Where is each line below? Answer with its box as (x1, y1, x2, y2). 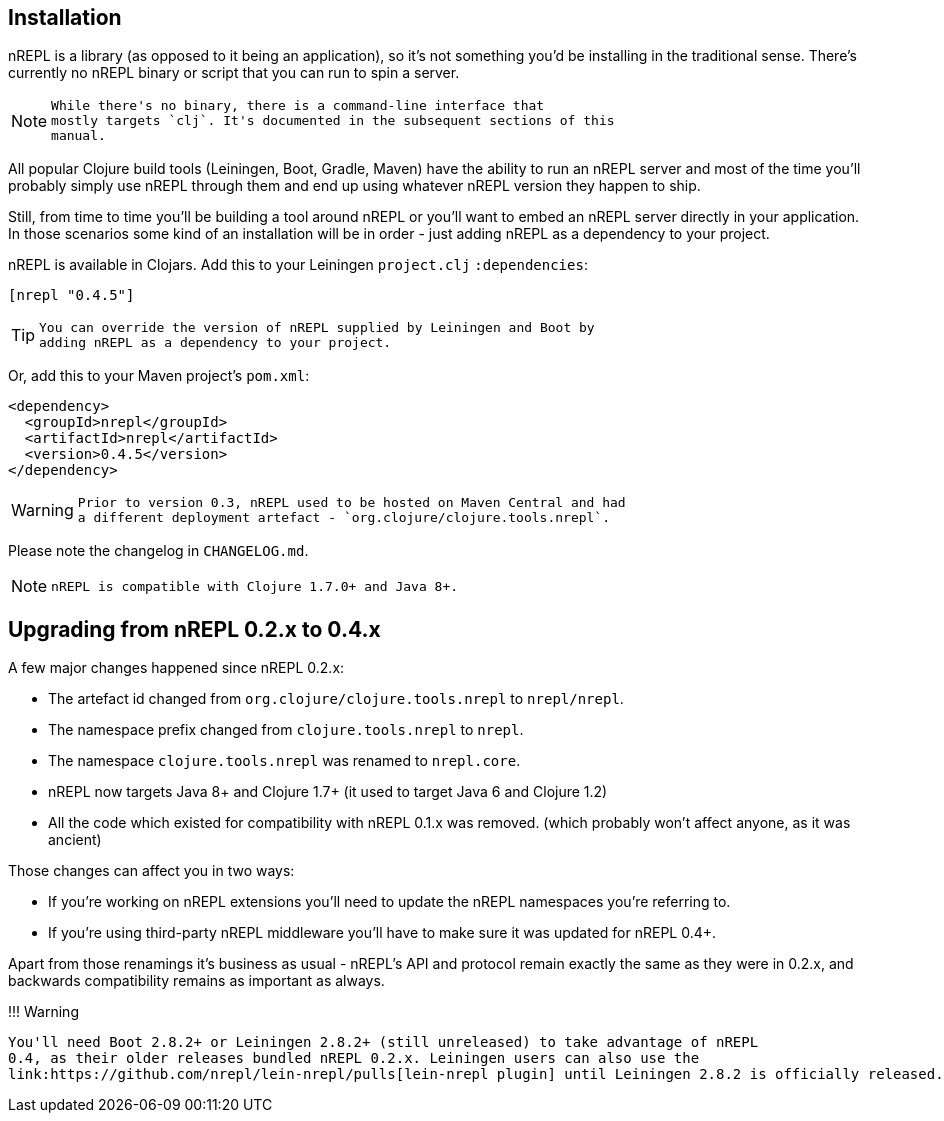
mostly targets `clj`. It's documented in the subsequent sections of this (51, 113, 615, 129)
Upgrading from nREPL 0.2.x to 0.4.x (8, 616, 381, 642)
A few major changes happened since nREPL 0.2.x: (8, 659, 345, 677)
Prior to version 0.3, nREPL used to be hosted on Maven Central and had (77, 495, 626, 511)
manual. (51, 128, 106, 144)
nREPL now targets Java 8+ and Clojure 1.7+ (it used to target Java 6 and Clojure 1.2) (48, 783, 608, 801)
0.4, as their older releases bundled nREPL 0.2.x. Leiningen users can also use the (8, 1050, 700, 1067)
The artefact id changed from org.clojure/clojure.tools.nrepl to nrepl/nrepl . (48, 690, 624, 708)
